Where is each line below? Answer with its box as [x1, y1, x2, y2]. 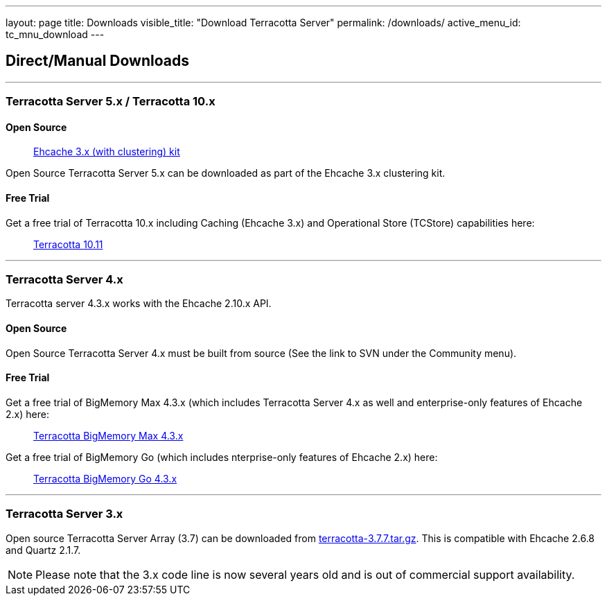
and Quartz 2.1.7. [6, 543, 81, 556]
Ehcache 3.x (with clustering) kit [33, 146, 180, 158]
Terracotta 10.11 [33, 238, 103, 250]
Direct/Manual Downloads [6, 52, 190, 70]
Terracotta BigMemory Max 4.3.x [33, 429, 184, 442]
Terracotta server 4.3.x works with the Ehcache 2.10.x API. [6, 297, 272, 310]
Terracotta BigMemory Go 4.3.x [33, 472, 177, 485]
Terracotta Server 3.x [6, 507, 123, 521]
